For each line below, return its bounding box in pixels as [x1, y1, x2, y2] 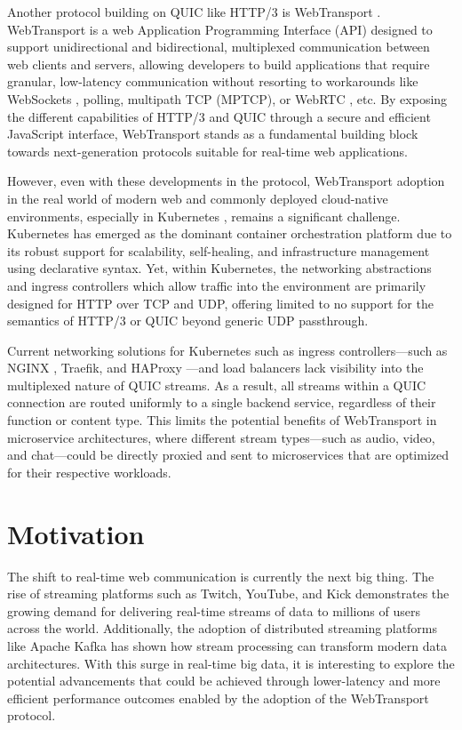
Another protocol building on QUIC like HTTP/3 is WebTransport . [7, 3, 381, 20]
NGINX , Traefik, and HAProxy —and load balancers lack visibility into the [7, 358, 424, 377]
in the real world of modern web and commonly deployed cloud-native [7, 189, 388, 207]
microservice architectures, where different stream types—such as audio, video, [7, 428, 435, 446]
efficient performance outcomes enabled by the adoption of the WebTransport [7, 688, 429, 707]
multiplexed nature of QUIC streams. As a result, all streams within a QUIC [7, 375, 426, 394]
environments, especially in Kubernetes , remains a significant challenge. [7, 206, 401, 225]
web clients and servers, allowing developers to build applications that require [7, 54, 430, 73]
